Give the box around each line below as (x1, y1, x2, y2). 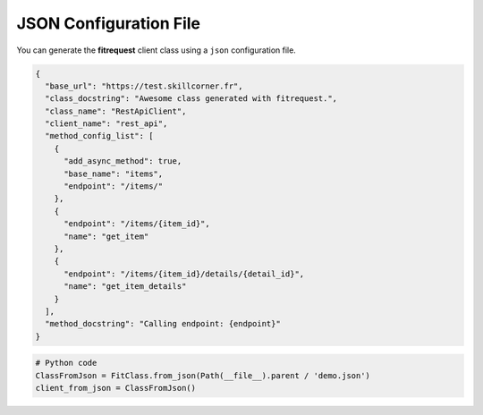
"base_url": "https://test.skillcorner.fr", (45, 80, 243, 91)
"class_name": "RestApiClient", (45, 106, 187, 116)
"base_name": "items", (64, 168, 164, 179)
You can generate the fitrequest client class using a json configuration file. (16, 45, 297, 55)
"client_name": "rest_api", (45, 119, 168, 129)
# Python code (35, 358, 97, 368)
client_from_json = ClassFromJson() (35, 383, 197, 394)
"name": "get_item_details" (64, 282, 187, 292)
